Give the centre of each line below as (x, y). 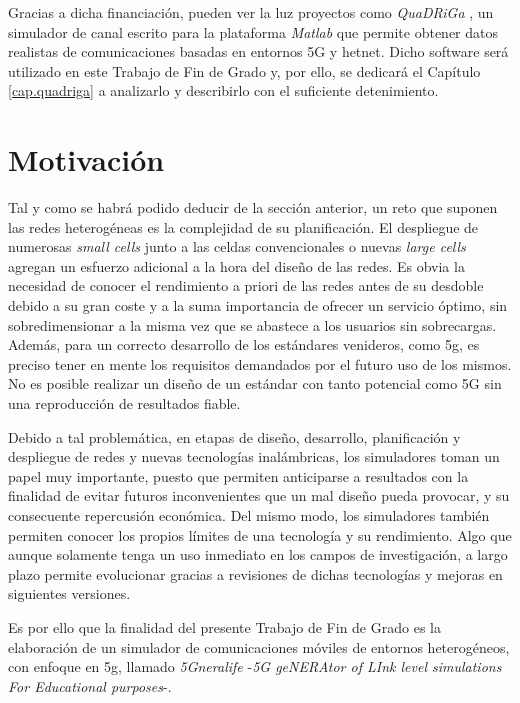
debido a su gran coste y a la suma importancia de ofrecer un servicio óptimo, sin (258, 305)
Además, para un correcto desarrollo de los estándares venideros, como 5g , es (244, 344)
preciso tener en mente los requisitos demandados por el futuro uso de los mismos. (260, 363)
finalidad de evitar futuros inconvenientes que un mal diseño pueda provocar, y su (259, 495)
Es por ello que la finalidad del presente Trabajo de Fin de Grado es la (224, 626)
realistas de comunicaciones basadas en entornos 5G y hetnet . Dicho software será (258, 51)
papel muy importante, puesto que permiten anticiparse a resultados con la (238, 475)
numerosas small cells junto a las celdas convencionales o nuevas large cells (237, 246)
